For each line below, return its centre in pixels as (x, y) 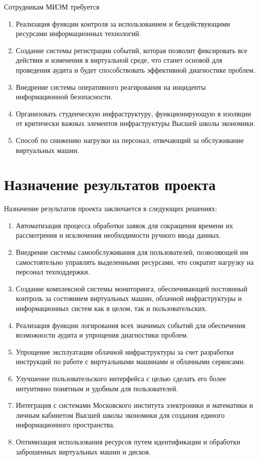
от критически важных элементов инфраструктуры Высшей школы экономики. (135, 123)
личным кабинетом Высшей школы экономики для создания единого (120, 415)
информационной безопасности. (64, 97)
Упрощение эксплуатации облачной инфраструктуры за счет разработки (125, 351)
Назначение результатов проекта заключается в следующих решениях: (111, 208)
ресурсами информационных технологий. (78, 33)
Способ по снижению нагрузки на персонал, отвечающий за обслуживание (130, 140)
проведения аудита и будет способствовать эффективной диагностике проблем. (135, 69)
